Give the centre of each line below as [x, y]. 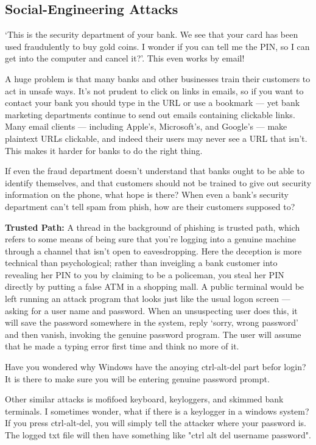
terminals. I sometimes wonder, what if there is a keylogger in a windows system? [157, 411]
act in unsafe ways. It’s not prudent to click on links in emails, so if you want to [154, 90]
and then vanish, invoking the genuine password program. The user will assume [153, 334]
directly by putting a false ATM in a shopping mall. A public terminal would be [155, 286]
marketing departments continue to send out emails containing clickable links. [150, 114]
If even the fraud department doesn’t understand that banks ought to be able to [155, 171]
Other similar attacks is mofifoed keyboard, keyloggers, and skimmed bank [144, 399]
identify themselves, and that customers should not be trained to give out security [158, 182]
